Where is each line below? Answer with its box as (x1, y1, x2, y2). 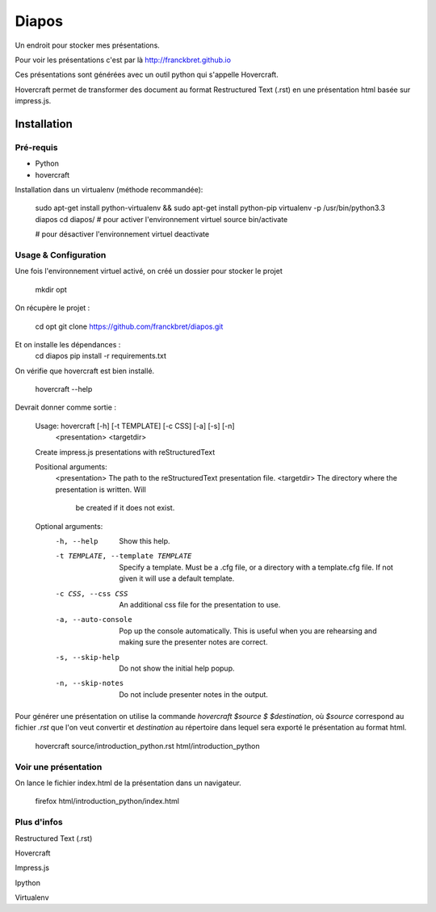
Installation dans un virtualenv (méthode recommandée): (15, 185, 203, 195)
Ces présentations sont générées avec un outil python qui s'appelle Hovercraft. (15, 69, 279, 80)
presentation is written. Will (55, 485, 147, 494)
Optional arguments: (35, 521, 103, 531)
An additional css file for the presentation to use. (119, 599, 281, 609)
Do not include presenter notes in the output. (119, 689, 268, 699)
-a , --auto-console (55, 615, 132, 624)
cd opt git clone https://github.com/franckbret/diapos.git (35, 322, 224, 331)
